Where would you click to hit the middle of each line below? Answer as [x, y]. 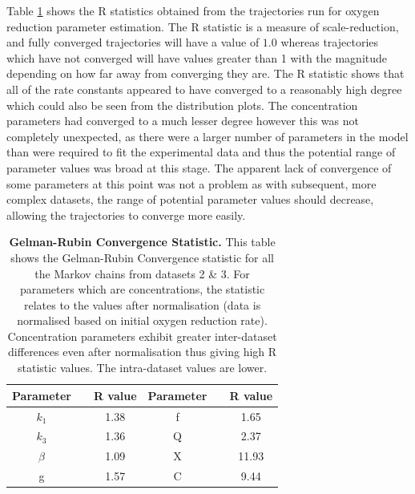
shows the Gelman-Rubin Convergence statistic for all [143, 257]
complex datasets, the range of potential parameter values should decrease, [190, 199]
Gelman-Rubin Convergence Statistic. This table [142, 242]
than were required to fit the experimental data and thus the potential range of [201, 152]
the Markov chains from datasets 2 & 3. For [142, 273]
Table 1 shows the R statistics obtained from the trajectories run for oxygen [193, 10]
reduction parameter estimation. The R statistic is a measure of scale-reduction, [203, 26]
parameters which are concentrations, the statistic [142, 289]
